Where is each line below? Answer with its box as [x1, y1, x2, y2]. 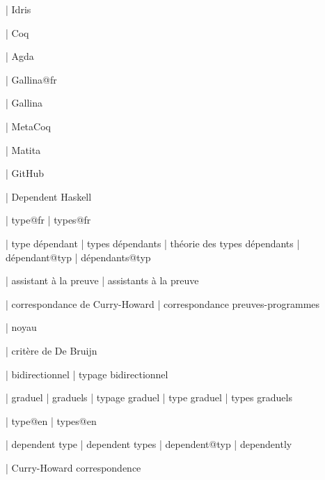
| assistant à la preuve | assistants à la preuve [6, 273, 199, 288]
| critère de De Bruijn [6, 343, 97, 357]
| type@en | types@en [6, 413, 97, 428]
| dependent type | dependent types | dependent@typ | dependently [6, 437, 292, 451]
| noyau [6, 320, 37, 334]
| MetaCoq [6, 118, 51, 133]
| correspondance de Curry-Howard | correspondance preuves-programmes [6, 296, 320, 311]
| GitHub [6, 166, 44, 180]
